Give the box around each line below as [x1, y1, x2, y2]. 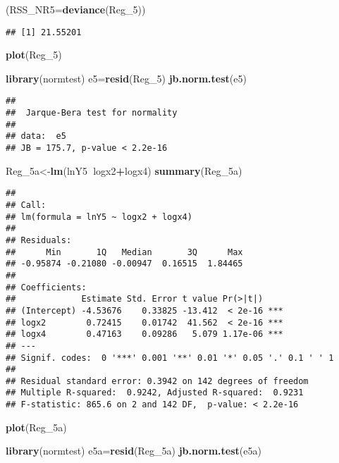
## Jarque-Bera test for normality [6, 108, 178, 118]
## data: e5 [6, 131, 66, 142]
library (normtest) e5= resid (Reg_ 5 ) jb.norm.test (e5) [6, 70, 247, 85]
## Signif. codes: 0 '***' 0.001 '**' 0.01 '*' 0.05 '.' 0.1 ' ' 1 [6, 352, 334, 363]
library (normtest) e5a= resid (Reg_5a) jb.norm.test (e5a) [6, 443, 261, 458]
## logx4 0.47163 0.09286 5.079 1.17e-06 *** [6, 329, 283, 340]
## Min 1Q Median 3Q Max [6, 247, 243, 257]
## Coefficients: [6, 282, 87, 292]
